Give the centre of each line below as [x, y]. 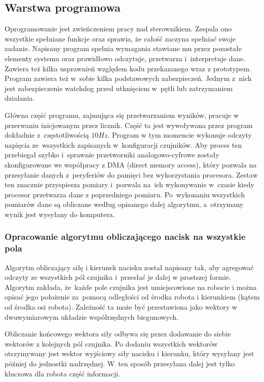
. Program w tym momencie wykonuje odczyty [180, 135]
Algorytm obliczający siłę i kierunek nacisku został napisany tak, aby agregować [129, 267]
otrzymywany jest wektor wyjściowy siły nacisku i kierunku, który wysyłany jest [129, 353]
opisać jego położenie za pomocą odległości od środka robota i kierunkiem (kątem [132, 297]
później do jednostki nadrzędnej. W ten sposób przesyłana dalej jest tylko [120, 363]
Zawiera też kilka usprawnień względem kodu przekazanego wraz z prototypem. [128, 68]
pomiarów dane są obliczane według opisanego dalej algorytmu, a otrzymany [124, 204]
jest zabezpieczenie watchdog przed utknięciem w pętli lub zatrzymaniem [119, 88]
